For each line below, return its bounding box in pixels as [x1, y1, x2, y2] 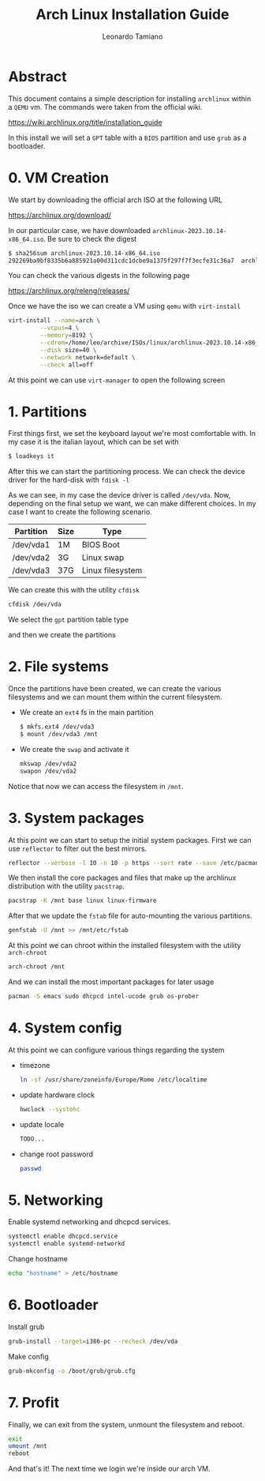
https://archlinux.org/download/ [8, 210, 112, 220]
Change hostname [8, 1254, 69, 1264]
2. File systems [8, 658, 109, 676]
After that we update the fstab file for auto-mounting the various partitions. [8, 911, 252, 921]
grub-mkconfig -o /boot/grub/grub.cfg [8, 1366, 136, 1375]
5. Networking [8, 1191, 104, 1209]
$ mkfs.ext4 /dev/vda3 [19, 723, 95, 731]
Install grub [8, 1321, 45, 1332]
